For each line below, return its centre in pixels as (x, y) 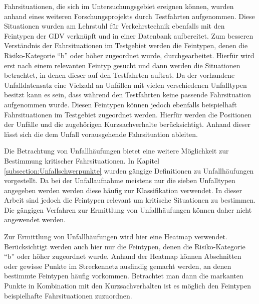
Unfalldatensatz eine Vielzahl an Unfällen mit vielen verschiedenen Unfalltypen (125, 85)
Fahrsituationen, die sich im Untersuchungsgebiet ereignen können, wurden (119, 6)
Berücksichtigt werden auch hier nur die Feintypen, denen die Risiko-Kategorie (125, 246)
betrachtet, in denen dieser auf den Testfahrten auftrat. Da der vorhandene (119, 75)
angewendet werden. (35, 219)
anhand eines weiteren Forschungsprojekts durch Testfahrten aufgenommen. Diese (129, 16)
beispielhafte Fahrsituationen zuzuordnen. (68, 295)
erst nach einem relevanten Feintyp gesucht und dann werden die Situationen (122, 65)
